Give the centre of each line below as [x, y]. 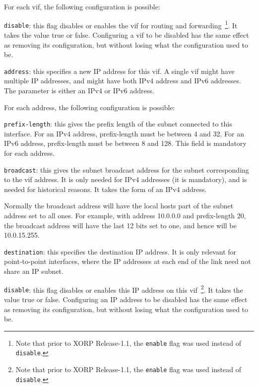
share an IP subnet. [34, 271]
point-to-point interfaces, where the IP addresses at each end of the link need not [128, 261]
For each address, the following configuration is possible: [90, 107]
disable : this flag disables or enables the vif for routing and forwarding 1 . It [121, 24]
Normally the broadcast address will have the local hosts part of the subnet [119, 206]
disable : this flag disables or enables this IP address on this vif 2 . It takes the [124, 289]
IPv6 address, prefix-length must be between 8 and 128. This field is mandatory [125, 143]
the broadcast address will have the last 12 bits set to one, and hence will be [120, 225]
